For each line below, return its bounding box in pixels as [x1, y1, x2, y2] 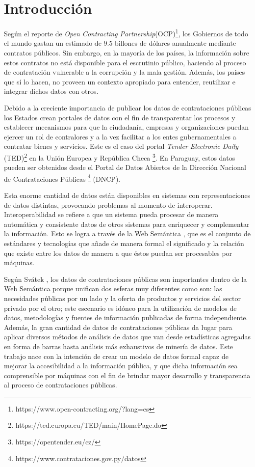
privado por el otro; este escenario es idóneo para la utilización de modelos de [4, 302, 237, 313]
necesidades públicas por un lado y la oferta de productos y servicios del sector [4, 293, 241, 303]
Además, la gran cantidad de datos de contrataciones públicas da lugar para [4, 322, 232, 332]
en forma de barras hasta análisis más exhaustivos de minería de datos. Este [4, 341, 233, 351]
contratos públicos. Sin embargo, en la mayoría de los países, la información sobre [4, 47, 249, 57]
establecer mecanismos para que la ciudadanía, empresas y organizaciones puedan [4, 122, 249, 132]
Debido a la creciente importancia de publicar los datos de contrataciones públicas [4, 102, 251, 112]
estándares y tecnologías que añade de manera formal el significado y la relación [4, 238, 244, 248]
